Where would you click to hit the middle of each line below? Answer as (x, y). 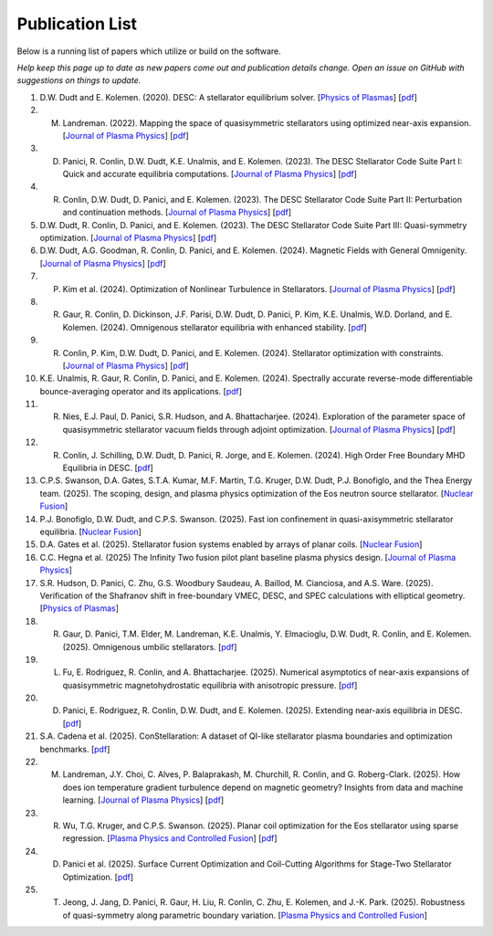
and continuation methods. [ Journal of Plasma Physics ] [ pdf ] (177, 212)
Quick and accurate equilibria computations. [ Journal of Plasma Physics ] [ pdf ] (210, 174)
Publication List (77, 24)
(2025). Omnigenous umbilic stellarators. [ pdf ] (150, 647)
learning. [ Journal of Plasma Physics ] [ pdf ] (143, 800)
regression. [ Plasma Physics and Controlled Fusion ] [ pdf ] (170, 838)
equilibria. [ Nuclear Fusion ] (90, 531)
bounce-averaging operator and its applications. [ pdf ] (141, 391)
